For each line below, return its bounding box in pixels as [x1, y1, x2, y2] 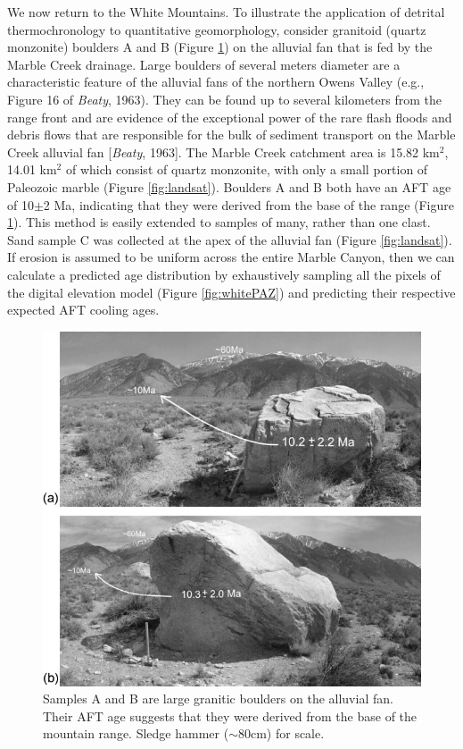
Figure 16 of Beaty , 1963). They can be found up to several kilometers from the [7, 89, 442, 108]
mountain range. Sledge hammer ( [43, 724, 229, 743]
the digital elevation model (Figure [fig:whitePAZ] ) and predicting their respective [7, 282, 456, 301]
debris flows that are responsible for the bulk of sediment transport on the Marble [7, 125, 456, 144]
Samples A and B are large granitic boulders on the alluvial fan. [43, 689, 393, 708]
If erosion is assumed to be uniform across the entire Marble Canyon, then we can [7, 248, 455, 266]
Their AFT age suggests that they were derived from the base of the [43, 706, 418, 725]
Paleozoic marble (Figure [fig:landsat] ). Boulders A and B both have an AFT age [7, 177, 451, 196]
